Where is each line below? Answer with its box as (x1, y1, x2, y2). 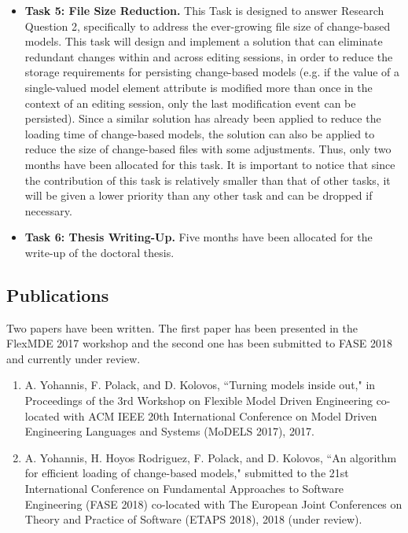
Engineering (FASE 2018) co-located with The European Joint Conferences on (24, 495, 402, 512)
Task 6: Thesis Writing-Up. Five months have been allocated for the (24, 229, 373, 245)
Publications (6, 282, 109, 307)
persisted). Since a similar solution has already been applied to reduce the (24, 110, 381, 127)
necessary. (24, 202, 72, 219)
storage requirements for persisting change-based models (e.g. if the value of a (24, 64, 400, 80)
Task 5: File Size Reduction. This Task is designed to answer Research (24, 2, 384, 18)
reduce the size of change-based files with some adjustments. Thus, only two (24, 141, 391, 157)
